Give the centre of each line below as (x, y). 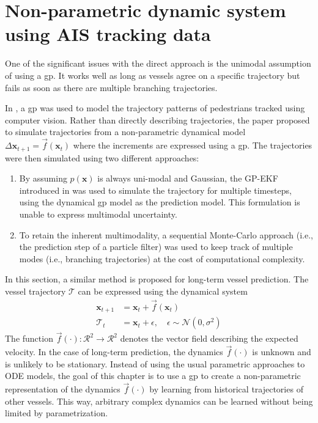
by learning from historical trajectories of (226, 389)
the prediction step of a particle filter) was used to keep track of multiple (156, 247)
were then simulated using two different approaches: (102, 157)
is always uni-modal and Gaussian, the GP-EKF (188, 178)
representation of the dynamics (63, 389)
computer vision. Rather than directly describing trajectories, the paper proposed (157, 120)
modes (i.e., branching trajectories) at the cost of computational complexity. (162, 258)
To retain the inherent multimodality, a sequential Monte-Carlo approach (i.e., (166, 234)
